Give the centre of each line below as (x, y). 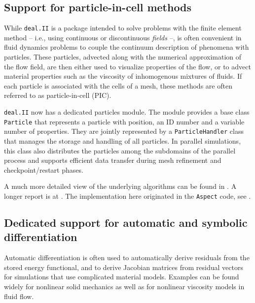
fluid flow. (19, 296)
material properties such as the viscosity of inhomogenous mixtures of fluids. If (123, 76)
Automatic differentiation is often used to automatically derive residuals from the (127, 258)
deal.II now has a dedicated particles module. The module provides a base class (127, 112)
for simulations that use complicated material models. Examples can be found (122, 277)
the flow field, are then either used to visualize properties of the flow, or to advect (127, 66)
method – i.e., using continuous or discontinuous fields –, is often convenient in (123, 37)
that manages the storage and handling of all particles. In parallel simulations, (123, 140)
